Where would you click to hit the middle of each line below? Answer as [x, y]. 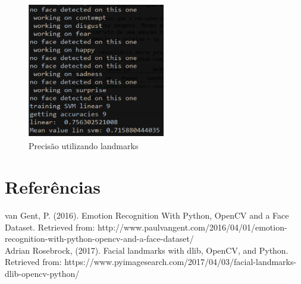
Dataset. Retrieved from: [50, 227]
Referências [53, 187]
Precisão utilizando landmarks [84, 146]
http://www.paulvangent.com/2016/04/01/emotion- [192, 227]
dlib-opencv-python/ [42, 274]
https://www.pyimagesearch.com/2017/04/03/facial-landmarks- [181, 262]
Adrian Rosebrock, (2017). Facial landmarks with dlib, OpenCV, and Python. [147, 250]
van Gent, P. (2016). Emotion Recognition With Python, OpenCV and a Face [147, 215]
